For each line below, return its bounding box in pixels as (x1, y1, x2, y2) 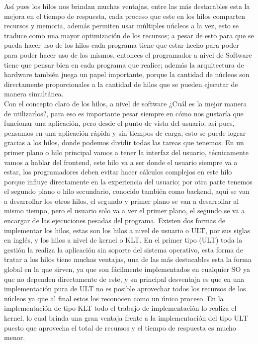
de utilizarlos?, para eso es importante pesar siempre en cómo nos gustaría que (4, 108, 244, 118)
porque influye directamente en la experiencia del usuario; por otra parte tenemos (4, 176, 253, 186)
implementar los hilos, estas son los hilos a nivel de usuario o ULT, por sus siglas (4, 225, 251, 235)
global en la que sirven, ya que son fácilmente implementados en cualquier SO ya (4, 264, 250, 274)
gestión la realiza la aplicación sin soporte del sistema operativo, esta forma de (4, 244, 243, 255)
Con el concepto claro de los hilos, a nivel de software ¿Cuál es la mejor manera (4, 98, 247, 108)
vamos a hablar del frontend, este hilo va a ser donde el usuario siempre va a (4, 157, 238, 167)
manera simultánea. (4, 88, 64, 99)
